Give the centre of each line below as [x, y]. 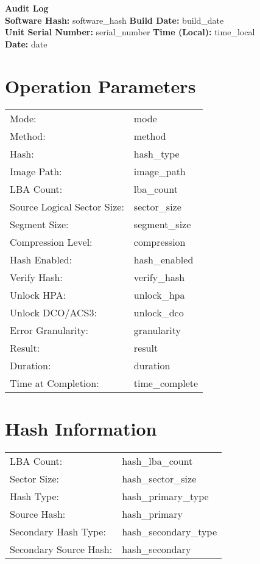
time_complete [166, 383]
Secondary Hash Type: [58, 531]
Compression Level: [51, 242]
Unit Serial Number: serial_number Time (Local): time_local [130, 32]
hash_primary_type [165, 496]
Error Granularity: [49, 330]
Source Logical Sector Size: [67, 206]
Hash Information [81, 428]
